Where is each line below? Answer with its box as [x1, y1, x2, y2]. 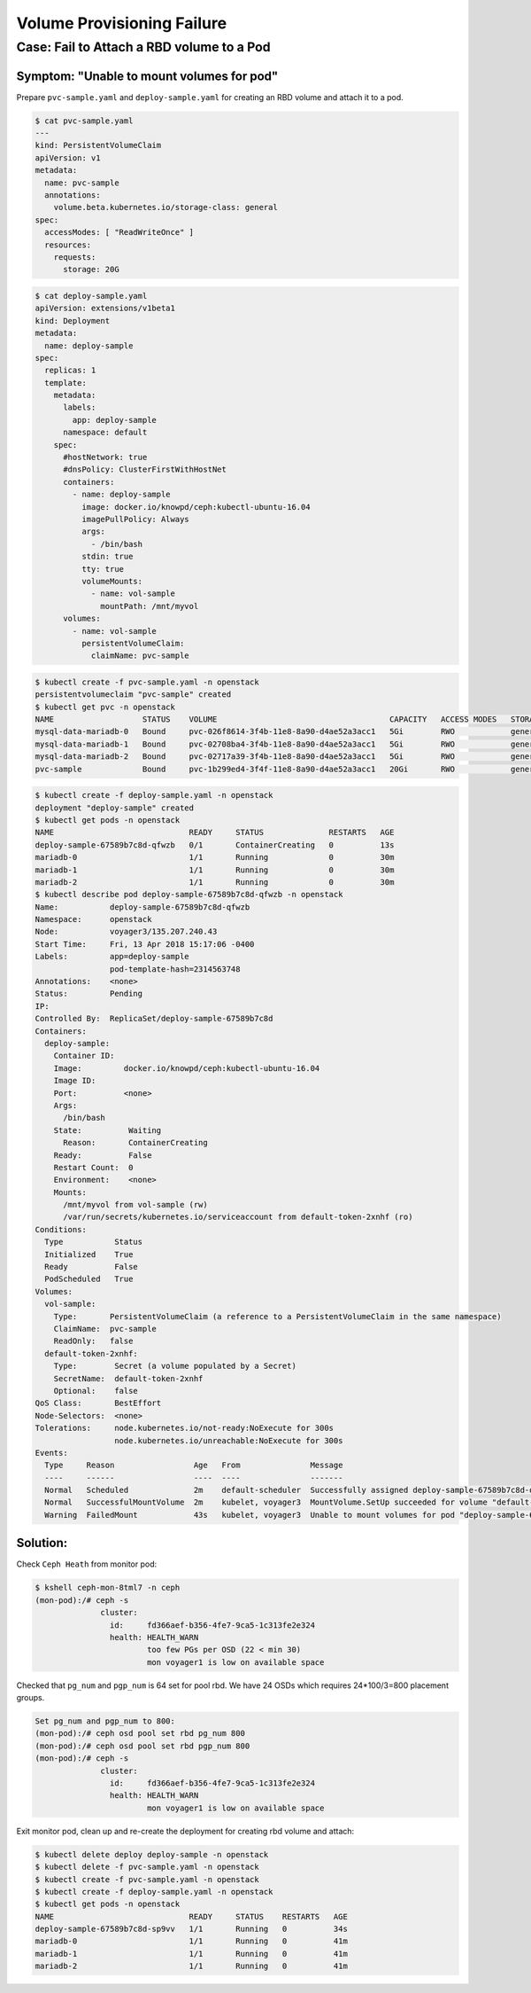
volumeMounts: [81, 576, 143, 586]
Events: [35, 1448, 68, 1458]
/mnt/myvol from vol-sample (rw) [63, 1200, 208, 1210]
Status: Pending [35, 989, 143, 999]
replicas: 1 [44, 365, 96, 376]
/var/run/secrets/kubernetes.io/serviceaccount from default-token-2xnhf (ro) [63, 1212, 413, 1223]
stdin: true [81, 551, 134, 562]
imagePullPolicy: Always [81, 514, 189, 524]
